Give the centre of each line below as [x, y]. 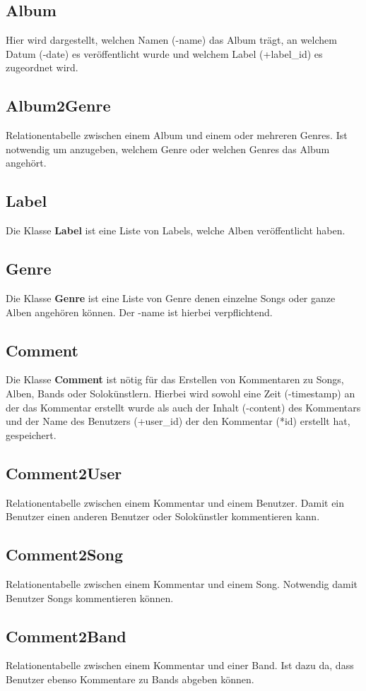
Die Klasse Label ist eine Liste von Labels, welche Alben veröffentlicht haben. [176, 230]
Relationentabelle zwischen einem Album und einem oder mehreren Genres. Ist [177, 135]
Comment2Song [65, 554]
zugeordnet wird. [42, 67]
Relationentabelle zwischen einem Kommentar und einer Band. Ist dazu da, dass [180, 665]
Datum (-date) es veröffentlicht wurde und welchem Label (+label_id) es [164, 53]
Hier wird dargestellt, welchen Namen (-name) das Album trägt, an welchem [171, 40]
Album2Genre [58, 106]
